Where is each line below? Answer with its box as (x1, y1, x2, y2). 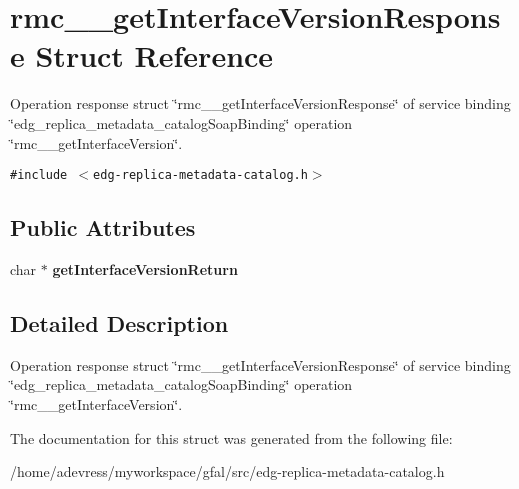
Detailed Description (10, 307, 229, 338)
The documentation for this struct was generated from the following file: (10, 427, 453, 448)
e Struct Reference (10, 35, 274, 76)
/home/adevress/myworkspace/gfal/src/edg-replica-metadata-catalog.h (10, 461, 445, 482)
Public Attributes (10, 212, 196, 243)
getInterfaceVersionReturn (52, 258, 238, 279)
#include (10, 168, 68, 183)
